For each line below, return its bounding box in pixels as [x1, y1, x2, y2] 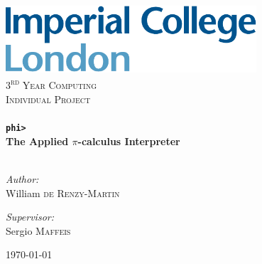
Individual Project [6, 92, 91, 107]
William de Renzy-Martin [6, 185, 120, 200]
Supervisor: [6, 209, 54, 224]
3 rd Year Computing [6, 75, 97, 93]
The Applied [6, 133, 69, 148]
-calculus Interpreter [77, 133, 180, 148]
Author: [6, 171, 39, 186]
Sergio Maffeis [6, 223, 71, 238]
